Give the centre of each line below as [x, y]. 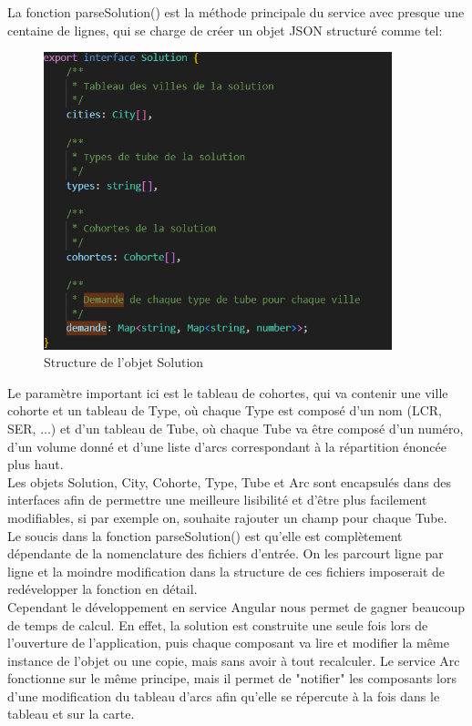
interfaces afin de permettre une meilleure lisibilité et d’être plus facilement [217, 500]
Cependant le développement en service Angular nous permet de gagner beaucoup [236, 606]
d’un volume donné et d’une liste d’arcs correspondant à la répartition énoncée [227, 446]
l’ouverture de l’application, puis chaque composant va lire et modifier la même [228, 643]
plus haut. [36, 464]
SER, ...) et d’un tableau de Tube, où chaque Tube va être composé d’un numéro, [236, 428]
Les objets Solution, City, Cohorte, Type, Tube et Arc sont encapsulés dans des [229, 481]
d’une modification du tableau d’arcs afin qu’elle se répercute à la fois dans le [224, 695]
